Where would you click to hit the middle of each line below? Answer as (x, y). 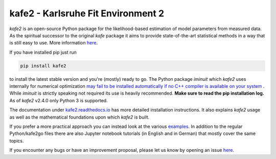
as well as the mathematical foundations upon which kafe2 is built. (79, 117)
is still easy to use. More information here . (54, 43)
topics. (17, 141)
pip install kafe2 (43, 66)
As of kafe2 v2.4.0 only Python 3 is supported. (59, 100)
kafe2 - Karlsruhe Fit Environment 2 (87, 13)
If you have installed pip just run (43, 52)
